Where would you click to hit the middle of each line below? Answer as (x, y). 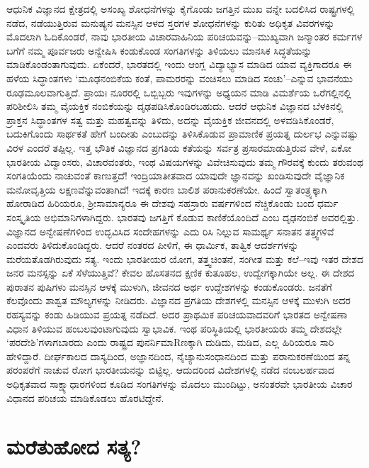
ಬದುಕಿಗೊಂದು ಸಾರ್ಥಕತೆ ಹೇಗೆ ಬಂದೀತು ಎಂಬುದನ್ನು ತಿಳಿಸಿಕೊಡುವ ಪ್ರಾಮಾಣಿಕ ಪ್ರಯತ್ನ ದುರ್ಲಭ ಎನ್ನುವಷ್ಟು (182, 134)
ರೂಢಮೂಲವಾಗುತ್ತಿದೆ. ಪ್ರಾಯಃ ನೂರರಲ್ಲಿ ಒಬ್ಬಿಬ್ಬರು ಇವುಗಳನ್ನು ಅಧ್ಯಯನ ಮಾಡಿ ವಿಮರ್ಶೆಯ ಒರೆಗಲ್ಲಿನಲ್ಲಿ (179, 92)
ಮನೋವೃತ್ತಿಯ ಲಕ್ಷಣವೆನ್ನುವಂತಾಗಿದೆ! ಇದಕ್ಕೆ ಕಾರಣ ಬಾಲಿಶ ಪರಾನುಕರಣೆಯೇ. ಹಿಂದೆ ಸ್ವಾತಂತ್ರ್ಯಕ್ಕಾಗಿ (167, 189)
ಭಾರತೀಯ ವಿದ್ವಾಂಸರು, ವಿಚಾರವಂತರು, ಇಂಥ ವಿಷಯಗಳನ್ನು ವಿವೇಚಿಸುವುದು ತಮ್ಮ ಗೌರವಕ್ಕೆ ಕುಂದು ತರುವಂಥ (185, 161)
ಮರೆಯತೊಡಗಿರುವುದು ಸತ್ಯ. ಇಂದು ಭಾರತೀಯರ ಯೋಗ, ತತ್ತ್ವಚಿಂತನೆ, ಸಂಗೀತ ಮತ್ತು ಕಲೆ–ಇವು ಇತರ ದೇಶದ (185, 258)
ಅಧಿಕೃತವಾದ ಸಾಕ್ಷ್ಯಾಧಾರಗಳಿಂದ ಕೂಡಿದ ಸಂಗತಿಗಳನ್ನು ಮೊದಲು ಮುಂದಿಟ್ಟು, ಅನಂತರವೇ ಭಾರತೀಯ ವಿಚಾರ (180, 384)
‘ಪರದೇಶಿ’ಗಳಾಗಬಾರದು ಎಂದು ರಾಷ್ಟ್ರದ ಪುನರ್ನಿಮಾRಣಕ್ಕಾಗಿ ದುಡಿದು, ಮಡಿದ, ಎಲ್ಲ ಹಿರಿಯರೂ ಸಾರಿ (170, 342)
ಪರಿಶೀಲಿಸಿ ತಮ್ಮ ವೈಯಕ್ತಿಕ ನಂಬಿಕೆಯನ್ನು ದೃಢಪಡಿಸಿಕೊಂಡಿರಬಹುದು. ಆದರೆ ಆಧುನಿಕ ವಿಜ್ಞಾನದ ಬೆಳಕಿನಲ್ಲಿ (175, 106)
